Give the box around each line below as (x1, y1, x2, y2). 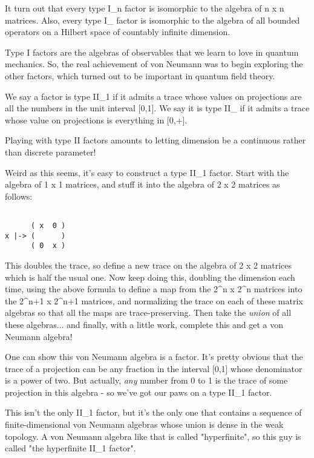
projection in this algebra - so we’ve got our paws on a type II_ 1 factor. (5, 385, 272, 398)
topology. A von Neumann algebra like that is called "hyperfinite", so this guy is (5, 430, 301, 442)
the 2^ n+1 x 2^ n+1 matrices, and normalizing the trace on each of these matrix (5, 294, 303, 307)
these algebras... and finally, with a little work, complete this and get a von (5, 318, 283, 330)
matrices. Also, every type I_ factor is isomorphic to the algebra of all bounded (5, 13, 300, 26)
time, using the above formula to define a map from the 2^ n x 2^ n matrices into (5, 283, 303, 295)
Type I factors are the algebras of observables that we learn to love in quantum (5, 45, 299, 58)
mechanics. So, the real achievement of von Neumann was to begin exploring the (5, 57, 303, 70)
